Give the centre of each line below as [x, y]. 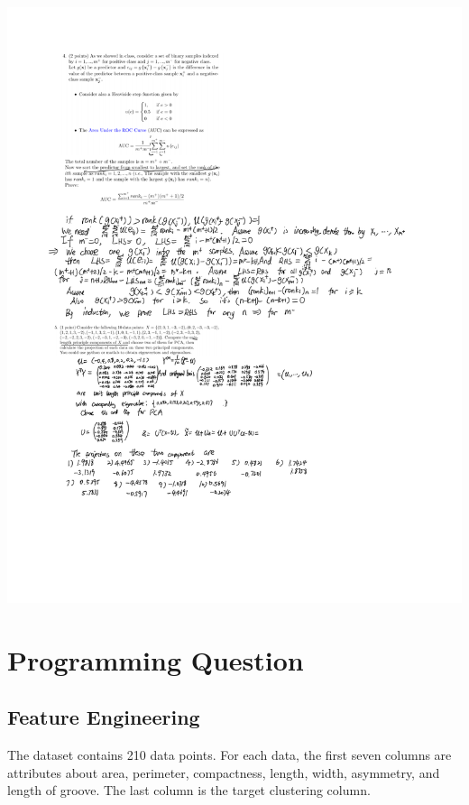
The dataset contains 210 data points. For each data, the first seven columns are [230, 755]
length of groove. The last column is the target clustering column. [189, 790]
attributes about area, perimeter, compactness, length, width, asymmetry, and [224, 772]
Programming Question [156, 659]
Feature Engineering [104, 717]
